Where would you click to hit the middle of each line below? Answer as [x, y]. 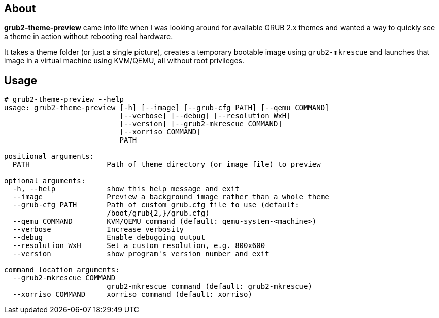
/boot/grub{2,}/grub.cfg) [158, 213]
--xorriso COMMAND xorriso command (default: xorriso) [132, 294]
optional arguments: [45, 181]
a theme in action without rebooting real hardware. [89, 37]
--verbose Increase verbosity [98, 229]
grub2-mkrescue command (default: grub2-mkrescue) [209, 286]
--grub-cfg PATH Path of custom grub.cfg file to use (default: [156, 205]
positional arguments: [49, 156]
